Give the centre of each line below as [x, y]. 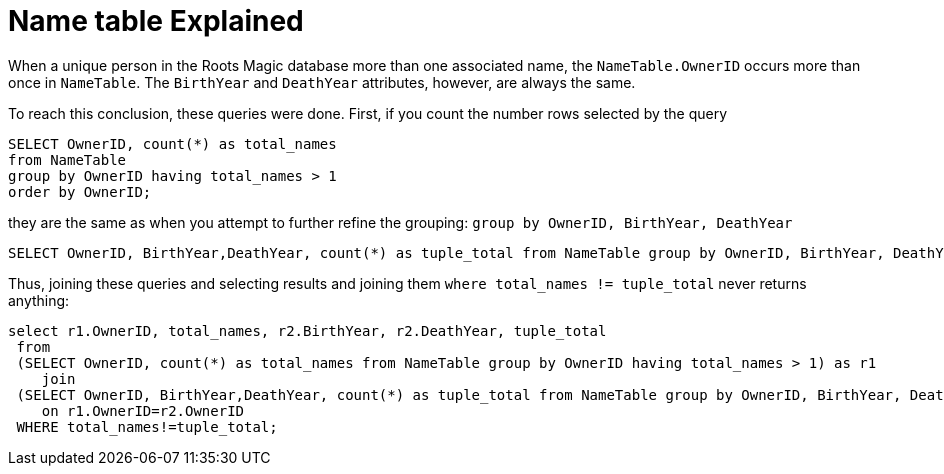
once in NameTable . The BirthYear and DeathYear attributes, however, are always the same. [322, 82]
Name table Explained [156, 21]
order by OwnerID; [80, 191]
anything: [39, 300]
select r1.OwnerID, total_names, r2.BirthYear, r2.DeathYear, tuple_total [307, 330]
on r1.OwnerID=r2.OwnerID [143, 410]
